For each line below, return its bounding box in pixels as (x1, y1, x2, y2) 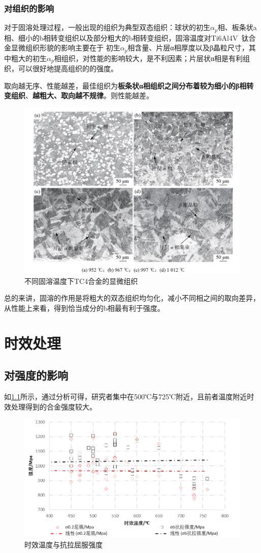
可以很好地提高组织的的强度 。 (18, 63, 118, 74)
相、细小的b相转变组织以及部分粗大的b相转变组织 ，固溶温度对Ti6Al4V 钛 (4, 32, 249, 43)
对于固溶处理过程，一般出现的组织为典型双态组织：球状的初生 (4, 22, 210, 33)
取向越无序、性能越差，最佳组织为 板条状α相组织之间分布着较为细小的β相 (4, 80, 247, 91)
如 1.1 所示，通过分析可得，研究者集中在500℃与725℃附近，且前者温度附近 (4, 391, 247, 402)
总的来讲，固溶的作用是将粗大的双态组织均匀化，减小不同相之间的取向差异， (4, 293, 260, 303)
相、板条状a (217, 22, 257, 33)
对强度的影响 (4, 367, 68, 383)
